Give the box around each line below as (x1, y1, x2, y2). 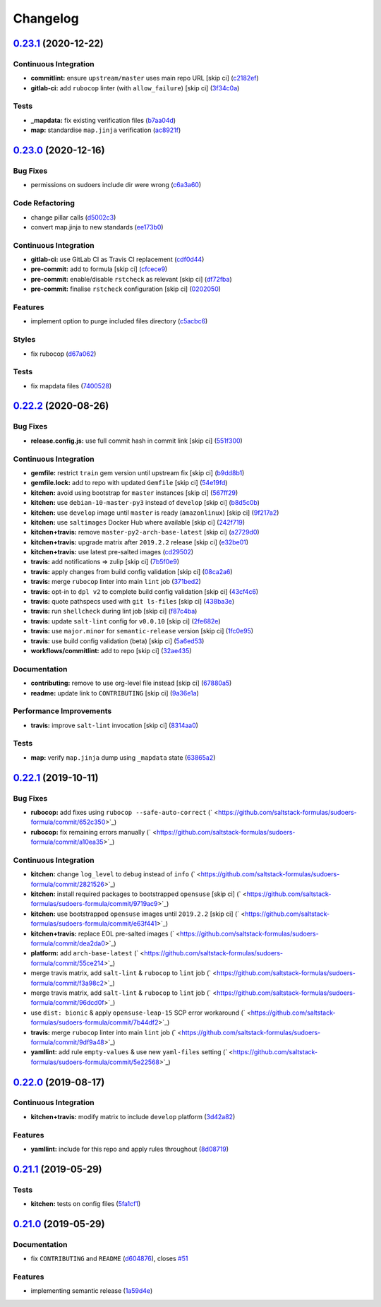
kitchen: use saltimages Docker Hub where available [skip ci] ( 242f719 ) (30, 518, 246, 526)
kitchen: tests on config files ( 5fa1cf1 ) (30, 1200, 141, 1208)
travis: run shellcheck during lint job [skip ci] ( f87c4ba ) (30, 607, 198, 616)
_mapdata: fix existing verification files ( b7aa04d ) (30, 116, 176, 124)
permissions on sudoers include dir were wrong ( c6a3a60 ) (30, 181, 202, 189)
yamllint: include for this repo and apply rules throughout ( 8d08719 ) (30, 1145, 229, 1153)
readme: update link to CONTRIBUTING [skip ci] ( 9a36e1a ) (30, 688, 199, 697)
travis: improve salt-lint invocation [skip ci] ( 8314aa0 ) (30, 721, 199, 729)
